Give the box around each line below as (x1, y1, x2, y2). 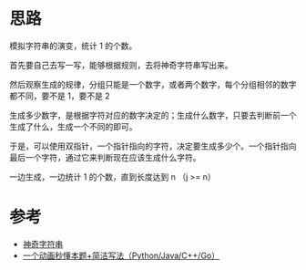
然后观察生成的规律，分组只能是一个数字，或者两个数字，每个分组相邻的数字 (9, 78, 297, 89)
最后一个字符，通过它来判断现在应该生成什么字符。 (9, 151, 201, 162)
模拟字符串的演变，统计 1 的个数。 (9, 40, 138, 51)
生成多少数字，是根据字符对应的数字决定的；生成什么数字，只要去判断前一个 (9, 109, 297, 120)
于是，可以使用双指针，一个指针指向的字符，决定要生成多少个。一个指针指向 (9, 140, 297, 151)
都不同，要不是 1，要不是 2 (9, 90, 111, 101)
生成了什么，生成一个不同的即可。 (9, 120, 138, 132)
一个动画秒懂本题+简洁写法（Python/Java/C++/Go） (22, 250, 220, 261)
